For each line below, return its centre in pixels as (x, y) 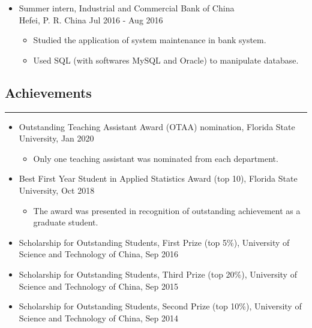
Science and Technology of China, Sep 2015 (99, 286)
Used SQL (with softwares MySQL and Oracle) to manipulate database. (166, 60)
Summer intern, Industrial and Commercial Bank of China (127, 8)
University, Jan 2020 (56, 138)
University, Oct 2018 (57, 190)
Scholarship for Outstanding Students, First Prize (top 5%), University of (154, 242)
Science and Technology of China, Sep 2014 (99, 318)
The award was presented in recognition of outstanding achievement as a (167, 210)
